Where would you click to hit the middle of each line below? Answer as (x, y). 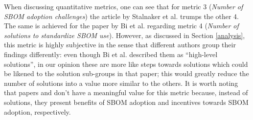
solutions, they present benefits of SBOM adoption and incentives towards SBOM (126, 102)
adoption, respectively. (37, 111)
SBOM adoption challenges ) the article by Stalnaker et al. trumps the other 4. (122, 16)
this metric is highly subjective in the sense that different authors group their (120, 45)
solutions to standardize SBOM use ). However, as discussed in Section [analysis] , (125, 35)
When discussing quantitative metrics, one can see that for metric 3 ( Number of (124, 6)
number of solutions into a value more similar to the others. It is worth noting (121, 83)
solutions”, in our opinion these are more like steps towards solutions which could (126, 64)
